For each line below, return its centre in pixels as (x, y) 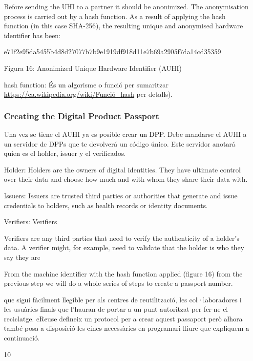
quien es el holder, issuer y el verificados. (65, 153)
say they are (22, 257)
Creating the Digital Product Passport (82, 116)
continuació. (22, 338)
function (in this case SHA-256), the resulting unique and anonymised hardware (124, 26)
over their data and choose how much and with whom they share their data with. (126, 179)
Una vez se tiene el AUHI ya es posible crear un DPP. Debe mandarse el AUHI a (125, 134)
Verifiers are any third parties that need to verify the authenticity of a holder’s (122, 238)
